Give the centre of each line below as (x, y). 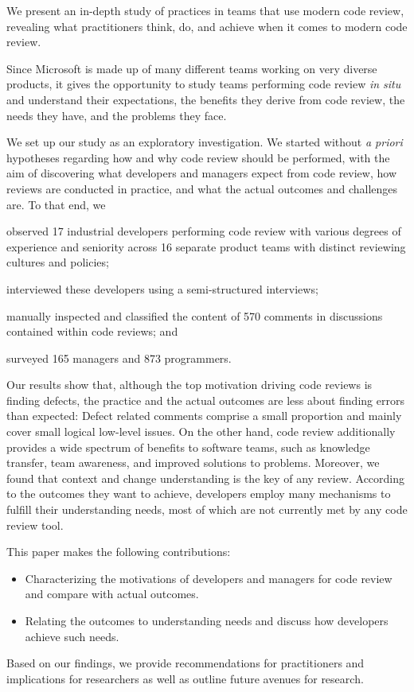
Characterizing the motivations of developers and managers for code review (209, 578)
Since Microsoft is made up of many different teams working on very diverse (192, 68)
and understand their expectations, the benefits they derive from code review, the (206, 99)
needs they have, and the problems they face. (117, 115)
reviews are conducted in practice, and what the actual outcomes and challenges (202, 188)
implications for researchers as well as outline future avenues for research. (185, 678)
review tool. (35, 525)
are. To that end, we (56, 204)
